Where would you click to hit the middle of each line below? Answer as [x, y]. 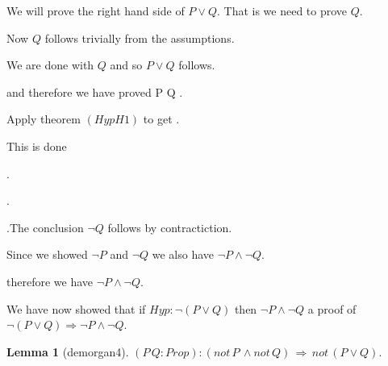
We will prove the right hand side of [96, 10]
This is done [37, 146]
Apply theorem [44, 119]
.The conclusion [45, 227]
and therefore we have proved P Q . [95, 91]
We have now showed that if [76, 308]
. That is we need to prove [282, 10]
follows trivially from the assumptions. [140, 37]
